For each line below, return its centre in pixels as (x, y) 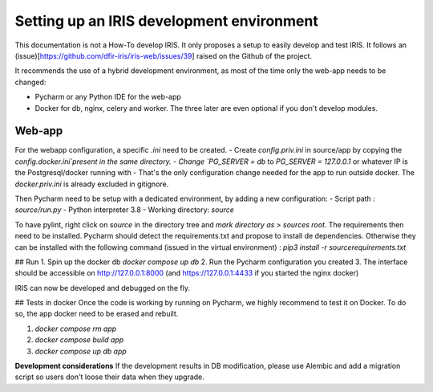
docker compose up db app (81, 351)
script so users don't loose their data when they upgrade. (109, 377)
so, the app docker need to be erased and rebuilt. (97, 314)
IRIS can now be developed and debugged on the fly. (102, 288)
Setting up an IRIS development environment (166, 21)
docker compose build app (79, 340)
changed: (30, 82)
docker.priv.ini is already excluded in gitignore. (92, 184)
